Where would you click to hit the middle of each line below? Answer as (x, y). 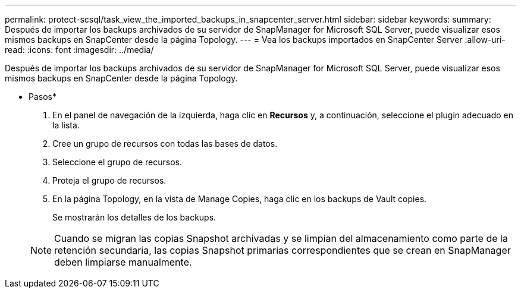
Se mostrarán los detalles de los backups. (134, 217)
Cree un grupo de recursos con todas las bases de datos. (165, 144)
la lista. (66, 125)
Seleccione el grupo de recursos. (117, 162)
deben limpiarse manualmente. (123, 262)
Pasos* (43, 97)
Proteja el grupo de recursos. (109, 180)
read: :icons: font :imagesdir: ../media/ (79, 50)
